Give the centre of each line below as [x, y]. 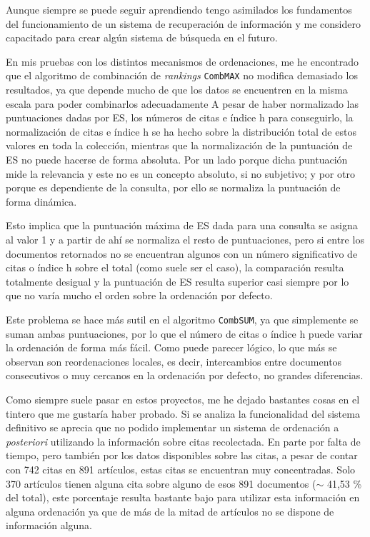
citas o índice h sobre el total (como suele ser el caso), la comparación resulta [175, 267]
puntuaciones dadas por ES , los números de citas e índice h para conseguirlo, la [180, 117]
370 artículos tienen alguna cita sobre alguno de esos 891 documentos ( [161, 483]
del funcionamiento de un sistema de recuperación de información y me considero [183, 23]
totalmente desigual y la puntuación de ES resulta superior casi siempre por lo [177, 281]
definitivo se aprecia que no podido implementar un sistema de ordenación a [172, 427]
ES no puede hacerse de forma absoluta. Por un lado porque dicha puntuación [177, 159]
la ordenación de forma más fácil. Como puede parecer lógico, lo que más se [171, 347]
